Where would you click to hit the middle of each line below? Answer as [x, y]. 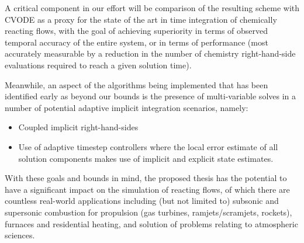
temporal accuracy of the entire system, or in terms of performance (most [137, 42]
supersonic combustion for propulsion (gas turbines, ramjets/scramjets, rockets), [148, 212]
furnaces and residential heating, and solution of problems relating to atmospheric [151, 223]
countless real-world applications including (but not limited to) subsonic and [142, 201]
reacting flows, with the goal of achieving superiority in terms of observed [137, 31]
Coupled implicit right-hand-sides [78, 127]
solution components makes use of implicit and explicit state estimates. [146, 158]
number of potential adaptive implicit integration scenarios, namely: [127, 107]
